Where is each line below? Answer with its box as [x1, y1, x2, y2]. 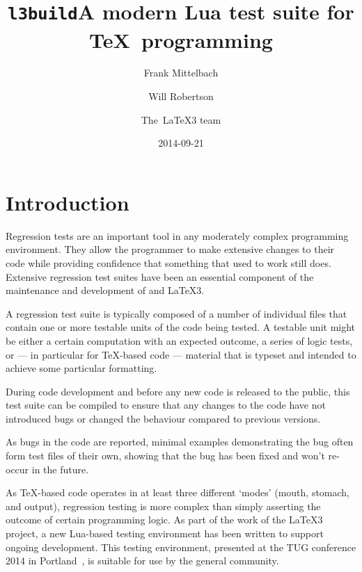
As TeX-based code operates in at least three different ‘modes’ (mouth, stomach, [6, 485, 350, 500]
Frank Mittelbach [143, 65, 219, 80]
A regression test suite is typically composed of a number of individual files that [6, 306, 347, 320]
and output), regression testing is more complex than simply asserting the [6, 498, 321, 513]
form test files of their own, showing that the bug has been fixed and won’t [6, 448, 325, 463]
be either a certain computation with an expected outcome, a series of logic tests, [6, 333, 353, 348]
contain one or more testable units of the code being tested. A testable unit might [6, 320, 356, 334]
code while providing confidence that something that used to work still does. [6, 255, 331, 270]
